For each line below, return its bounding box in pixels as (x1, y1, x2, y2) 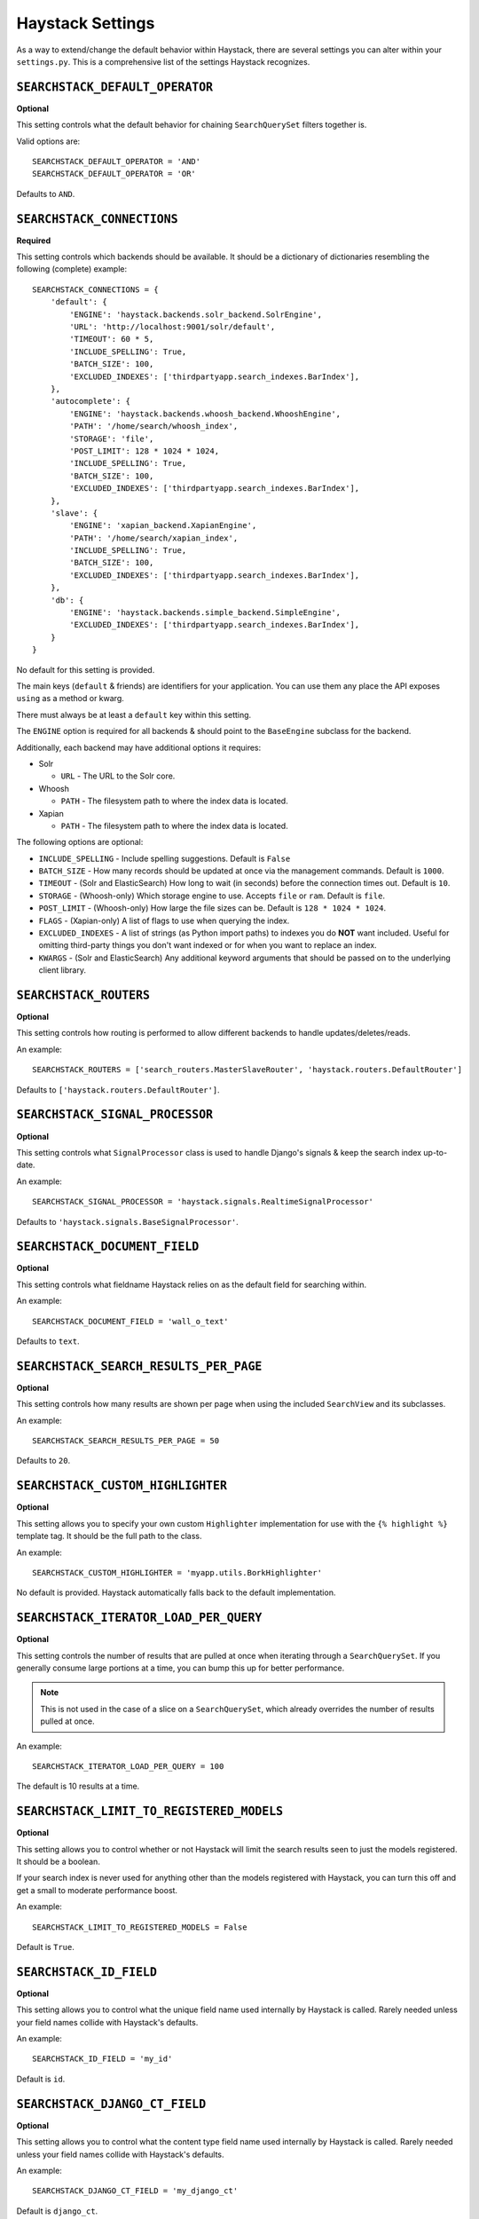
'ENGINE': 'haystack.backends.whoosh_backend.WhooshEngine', (69, 408, 342, 419)
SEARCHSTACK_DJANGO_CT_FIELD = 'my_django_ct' (32, 2186, 239, 2196)
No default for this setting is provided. (16, 664, 155, 675)
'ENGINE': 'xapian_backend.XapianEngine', (69, 520, 257, 531)
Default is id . (16, 2073, 66, 2084)
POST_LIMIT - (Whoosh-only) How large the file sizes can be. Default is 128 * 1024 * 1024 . (38, 903, 386, 913)
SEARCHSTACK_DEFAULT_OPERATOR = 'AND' (32, 156, 201, 167)
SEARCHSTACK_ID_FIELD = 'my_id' (32, 2054, 173, 2064)
